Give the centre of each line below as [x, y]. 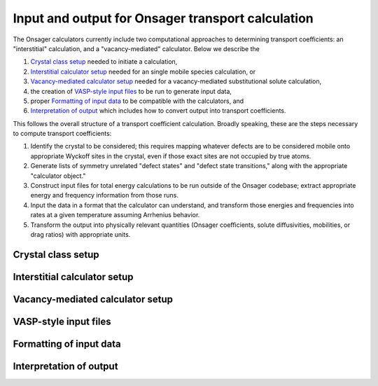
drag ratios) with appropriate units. [80, 234]
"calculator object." [58, 176]
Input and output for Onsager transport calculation [163, 18]
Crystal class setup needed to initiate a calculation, [104, 62]
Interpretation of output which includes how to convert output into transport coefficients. [158, 111]
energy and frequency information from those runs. [104, 195]
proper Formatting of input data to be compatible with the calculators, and [137, 101]
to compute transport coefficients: [62, 134]
